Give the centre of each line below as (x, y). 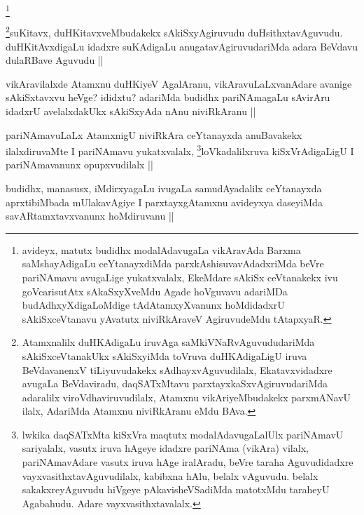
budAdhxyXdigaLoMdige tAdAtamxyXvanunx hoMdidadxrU (153, 305)
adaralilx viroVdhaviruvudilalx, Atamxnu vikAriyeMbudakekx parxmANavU (187, 397)
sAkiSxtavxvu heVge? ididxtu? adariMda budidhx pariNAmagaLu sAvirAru (168, 97)
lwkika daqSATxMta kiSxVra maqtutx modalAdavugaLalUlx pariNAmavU (183, 434)
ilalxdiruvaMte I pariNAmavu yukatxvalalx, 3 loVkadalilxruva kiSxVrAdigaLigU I (180, 150)
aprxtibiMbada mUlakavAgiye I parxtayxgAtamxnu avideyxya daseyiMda (164, 202)
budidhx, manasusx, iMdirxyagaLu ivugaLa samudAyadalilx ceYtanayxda (164, 188)
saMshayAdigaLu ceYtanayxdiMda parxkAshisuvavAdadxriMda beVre (173, 263)
